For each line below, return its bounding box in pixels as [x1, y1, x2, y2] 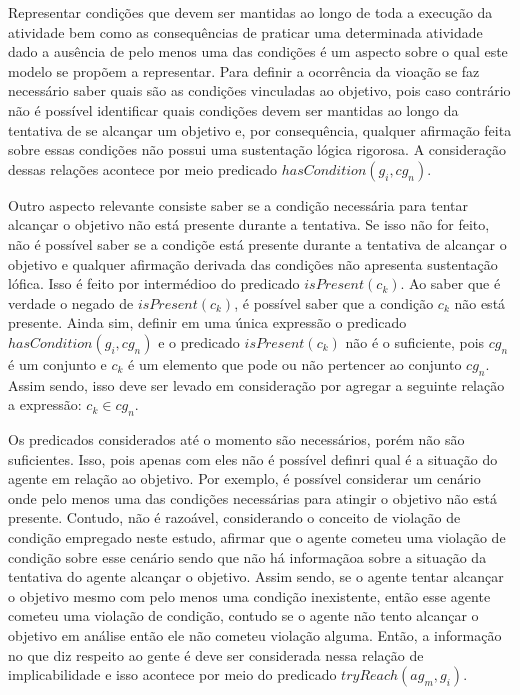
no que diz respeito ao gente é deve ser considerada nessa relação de [8, 644, 424, 665]
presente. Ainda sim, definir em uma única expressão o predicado [8, 312, 407, 333]
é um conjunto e [8, 353, 107, 374]
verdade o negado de [8, 292, 134, 313]
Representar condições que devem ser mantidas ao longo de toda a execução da [8, 2, 493, 22]
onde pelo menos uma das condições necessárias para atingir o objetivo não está [8, 487, 498, 508]
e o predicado [158, 331, 240, 352]
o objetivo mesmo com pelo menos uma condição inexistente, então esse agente [8, 585, 491, 606]
